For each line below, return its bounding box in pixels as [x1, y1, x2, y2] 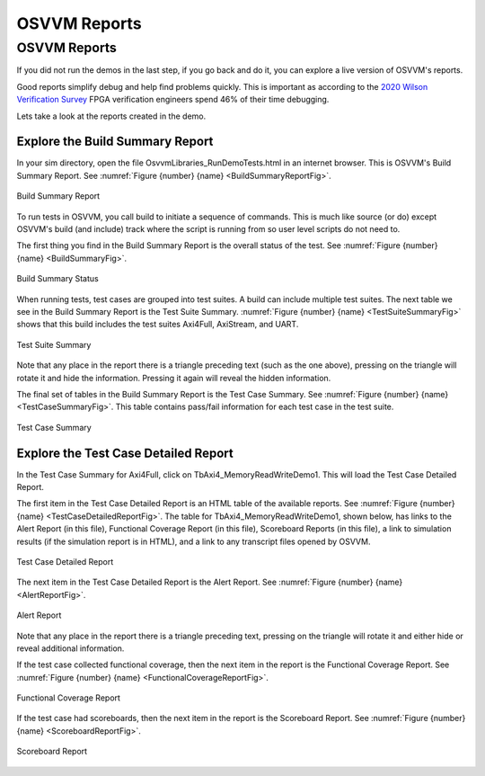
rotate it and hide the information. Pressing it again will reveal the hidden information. [16, 372, 331, 383]
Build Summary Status [16, 273, 99, 284]
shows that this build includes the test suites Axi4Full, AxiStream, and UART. [16, 319, 299, 330]
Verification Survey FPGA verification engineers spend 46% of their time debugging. [16, 94, 330, 105]
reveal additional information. [16, 643, 125, 654]
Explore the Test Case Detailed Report [16, 445, 234, 460]
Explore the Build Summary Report [16, 134, 214, 149]
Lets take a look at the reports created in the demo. [16, 111, 207, 121]
